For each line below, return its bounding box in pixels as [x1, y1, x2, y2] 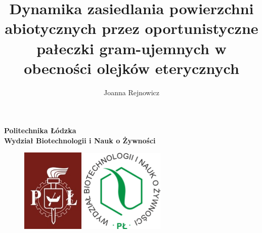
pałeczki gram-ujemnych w [36, 37, 227, 58]
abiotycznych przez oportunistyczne [5, 18, 258, 38]
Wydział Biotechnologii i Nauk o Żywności [4, 135, 156, 145]
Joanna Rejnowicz [103, 87, 160, 97]
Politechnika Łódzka [4, 125, 76, 136]
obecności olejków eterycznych [24, 57, 239, 78]
